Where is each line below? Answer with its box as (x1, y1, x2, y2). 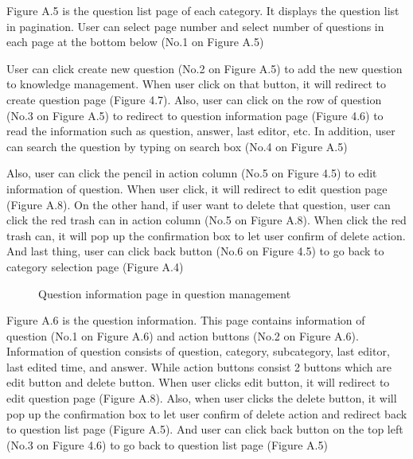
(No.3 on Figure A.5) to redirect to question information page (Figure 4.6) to (6, 107, 384, 123)
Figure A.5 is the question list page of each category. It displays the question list (6, 2, 399, 18)
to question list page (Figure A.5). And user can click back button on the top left (6, 421, 403, 438)
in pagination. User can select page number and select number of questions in (6, 18, 384, 34)
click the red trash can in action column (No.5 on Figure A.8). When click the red (6, 212, 407, 228)
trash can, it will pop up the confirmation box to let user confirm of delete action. (6, 227, 406, 243)
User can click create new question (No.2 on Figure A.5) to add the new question (6, 60, 403, 76)
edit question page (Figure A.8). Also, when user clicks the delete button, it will (6, 390, 397, 406)
